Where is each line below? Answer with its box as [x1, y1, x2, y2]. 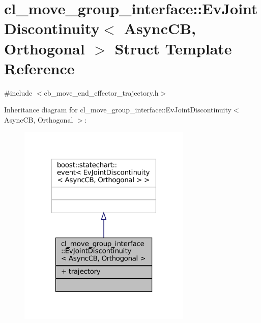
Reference [4, 57, 75, 78]
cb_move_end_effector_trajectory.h [44, 87, 159, 98]
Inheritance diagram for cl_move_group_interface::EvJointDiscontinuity [4, 104, 231, 115]
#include [4, 87, 33, 98]
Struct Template [114, 38, 232, 58]
